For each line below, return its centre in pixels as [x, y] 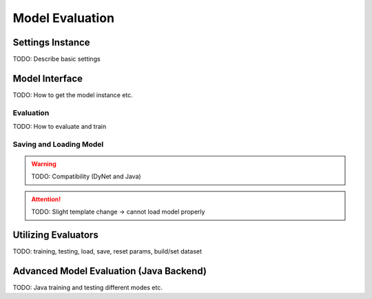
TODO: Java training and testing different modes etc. [88, 288]
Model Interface [48, 78]
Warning [44, 164]
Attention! [46, 199]
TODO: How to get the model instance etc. [73, 95]
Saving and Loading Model [58, 144]
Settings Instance [51, 42]
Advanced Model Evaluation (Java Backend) [110, 271]
